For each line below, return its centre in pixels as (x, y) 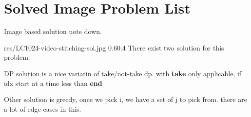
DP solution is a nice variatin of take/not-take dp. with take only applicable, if (123, 73)
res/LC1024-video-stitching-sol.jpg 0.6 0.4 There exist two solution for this (114, 47)
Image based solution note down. (53, 31)
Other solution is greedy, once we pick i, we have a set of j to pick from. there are (125, 99)
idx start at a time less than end (53, 83)
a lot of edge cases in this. (43, 109)
